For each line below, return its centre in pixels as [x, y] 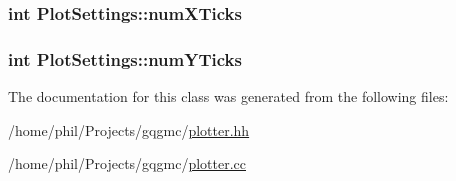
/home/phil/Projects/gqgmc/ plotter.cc [127, 163]
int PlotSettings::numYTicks [125, 58]
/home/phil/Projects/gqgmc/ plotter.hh [129, 129]
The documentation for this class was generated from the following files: [228, 96]
